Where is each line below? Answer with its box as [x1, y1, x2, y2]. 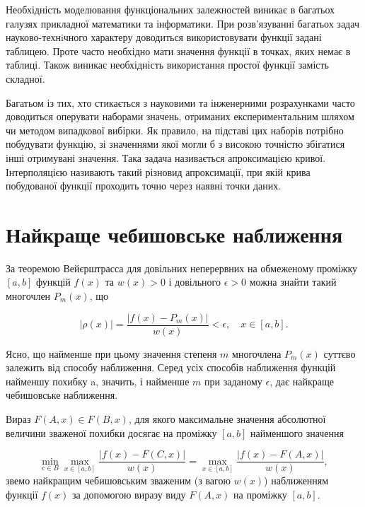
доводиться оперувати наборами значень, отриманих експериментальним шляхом [6, 109, 354, 124]
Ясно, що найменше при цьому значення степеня [6, 346, 217, 361]
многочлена [232, 346, 282, 361]
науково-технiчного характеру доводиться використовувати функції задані [6, 30, 322, 45]
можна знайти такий [249, 274, 337, 289]
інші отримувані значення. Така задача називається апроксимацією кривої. [6, 150, 326, 165]
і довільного [168, 274, 221, 289]
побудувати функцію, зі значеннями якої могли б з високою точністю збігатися [6, 136, 345, 151]
